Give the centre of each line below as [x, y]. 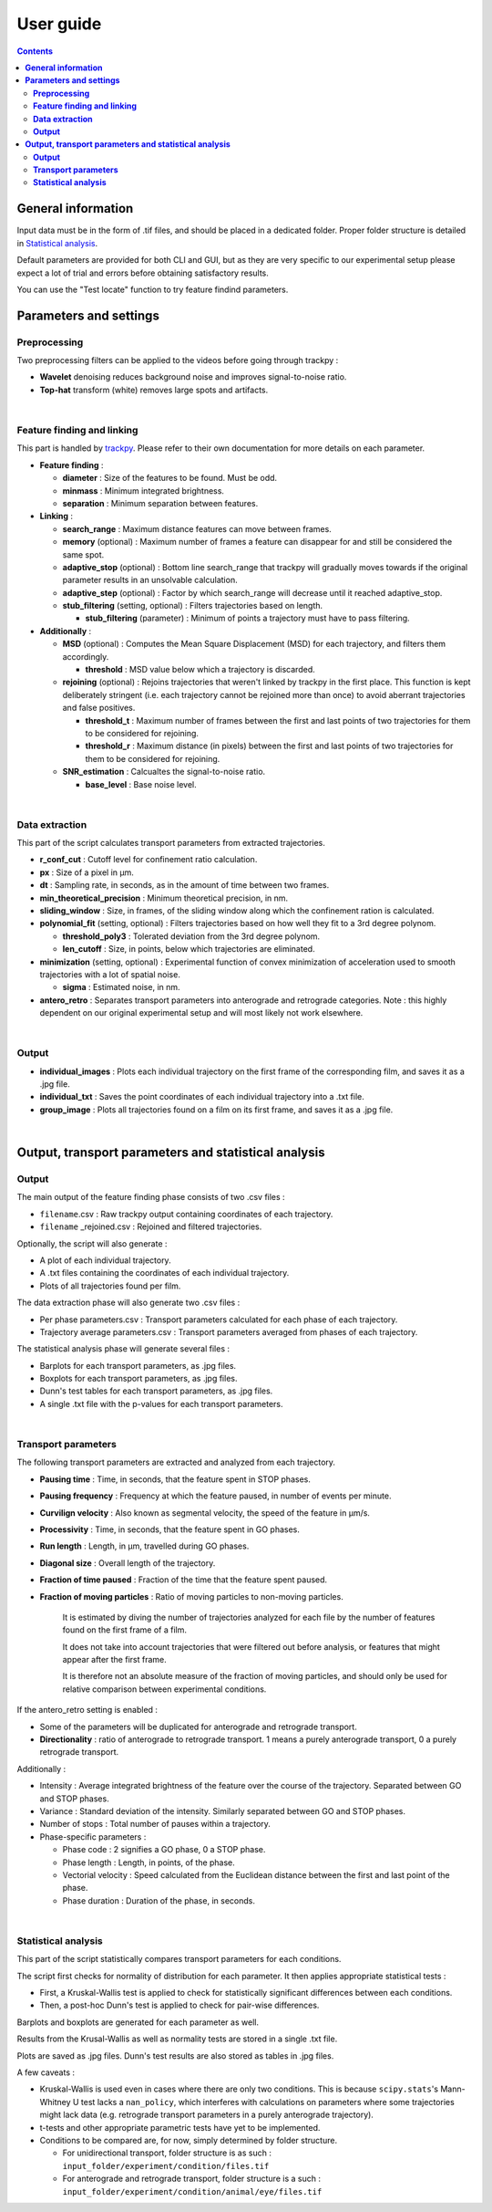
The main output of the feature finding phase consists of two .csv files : [151, 1197]
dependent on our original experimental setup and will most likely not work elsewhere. [201, 1013]
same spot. [83, 554]
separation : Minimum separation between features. [160, 503]
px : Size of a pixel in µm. [87, 872]
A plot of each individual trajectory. [106, 1260]
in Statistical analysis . [57, 243]
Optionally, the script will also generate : [92, 1243]
